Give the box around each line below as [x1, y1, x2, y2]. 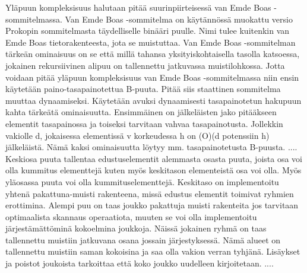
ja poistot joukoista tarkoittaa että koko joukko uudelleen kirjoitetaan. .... [5, 257, 274, 269]
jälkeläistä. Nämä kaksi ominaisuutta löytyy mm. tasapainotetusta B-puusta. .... [5, 141, 297, 153]
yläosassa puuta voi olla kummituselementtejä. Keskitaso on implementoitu [5, 175, 279, 188]
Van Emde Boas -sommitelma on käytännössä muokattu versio [65, 12, 293, 25]
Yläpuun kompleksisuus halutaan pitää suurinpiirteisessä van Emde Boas [5, 1, 271, 13]
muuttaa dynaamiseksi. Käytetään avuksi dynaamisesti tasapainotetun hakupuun [5, 94, 302, 106]
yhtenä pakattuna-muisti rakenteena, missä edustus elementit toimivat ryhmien [5, 187, 294, 199]
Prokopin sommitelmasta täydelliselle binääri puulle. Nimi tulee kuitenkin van [5, 24, 290, 37]
